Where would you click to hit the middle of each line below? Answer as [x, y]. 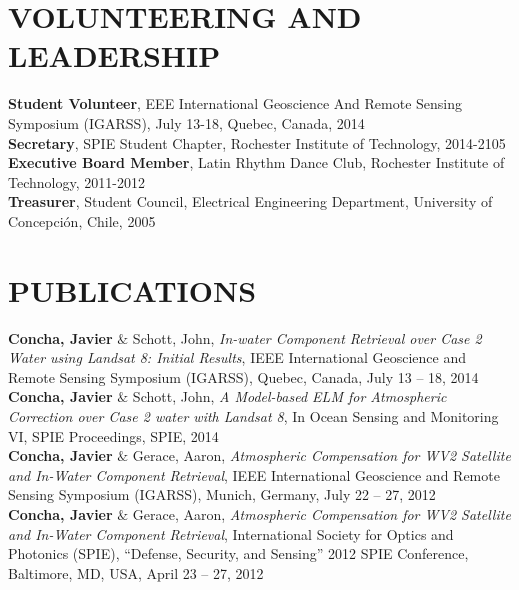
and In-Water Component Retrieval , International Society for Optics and [231, 533]
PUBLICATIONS [132, 289]
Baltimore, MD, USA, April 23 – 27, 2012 [136, 572]
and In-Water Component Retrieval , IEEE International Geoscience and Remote [254, 474]
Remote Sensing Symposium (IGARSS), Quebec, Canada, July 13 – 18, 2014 [243, 376]
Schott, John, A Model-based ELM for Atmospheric [289, 396]
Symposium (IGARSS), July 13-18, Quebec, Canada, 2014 [186, 122]
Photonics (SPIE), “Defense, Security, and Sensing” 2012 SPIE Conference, [238, 553]
